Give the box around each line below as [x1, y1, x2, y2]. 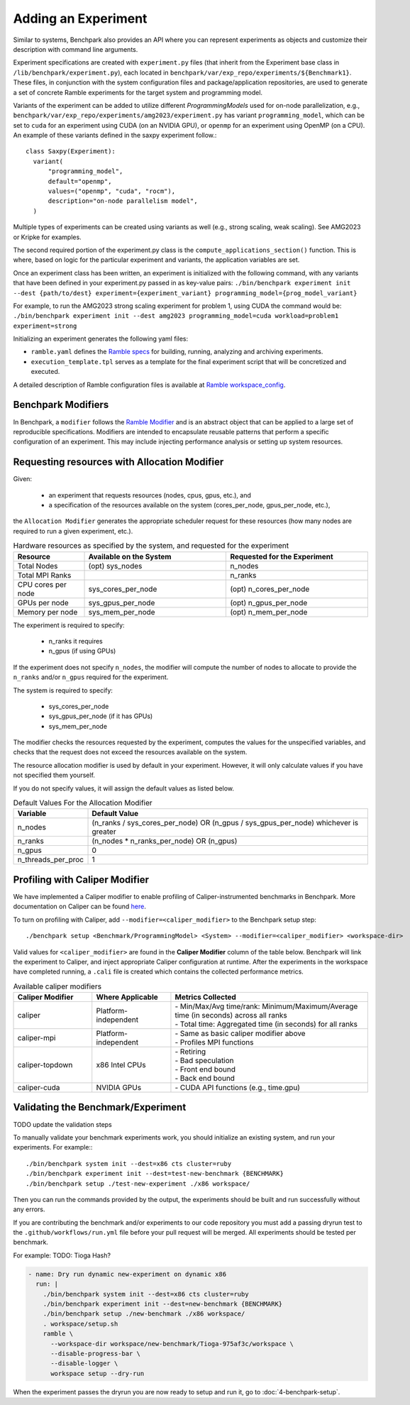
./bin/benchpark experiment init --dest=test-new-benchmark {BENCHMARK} [26, 1169, 284, 1178]
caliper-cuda [17, 1083, 60, 1093]
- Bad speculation [174, 1056, 234, 1066]
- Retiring [174, 1047, 206, 1057]
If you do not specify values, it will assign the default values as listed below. [13, 784, 234, 793]
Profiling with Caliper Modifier [13, 874, 149, 886]
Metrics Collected [174, 992, 237, 1002]
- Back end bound [174, 1074, 236, 1084]
